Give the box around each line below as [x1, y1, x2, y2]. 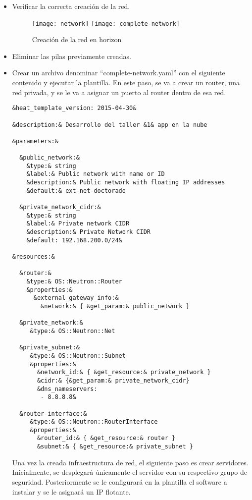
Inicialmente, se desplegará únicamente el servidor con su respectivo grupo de [12, 467, 248, 477]
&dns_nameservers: [37, 385, 98, 392]
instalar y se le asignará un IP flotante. [12, 486, 131, 497]
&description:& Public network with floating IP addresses [26, 179, 225, 186]
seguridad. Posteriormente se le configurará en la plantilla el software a [12, 476, 227, 487]
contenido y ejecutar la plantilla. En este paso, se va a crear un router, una [12, 77, 240, 88]
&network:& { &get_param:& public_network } [41, 302, 190, 310]
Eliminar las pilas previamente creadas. [12, 51, 131, 61]
